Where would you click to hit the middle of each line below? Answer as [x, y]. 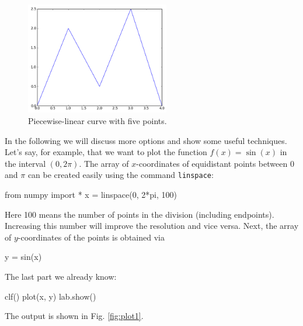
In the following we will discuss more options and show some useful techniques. [146, 140]
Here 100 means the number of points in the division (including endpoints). [140, 214]
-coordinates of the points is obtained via [91, 237]
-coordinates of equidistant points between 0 [215, 163]
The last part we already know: [61, 277]
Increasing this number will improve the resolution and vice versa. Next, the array [152, 226]
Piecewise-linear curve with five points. [97, 121]
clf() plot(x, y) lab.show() [50, 296]
